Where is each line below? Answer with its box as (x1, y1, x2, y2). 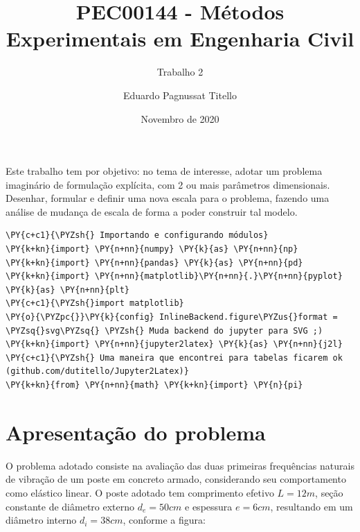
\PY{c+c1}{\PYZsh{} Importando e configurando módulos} (6, 230, 269, 241)
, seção (315, 485, 343, 499)
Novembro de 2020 (141, 111, 219, 126)
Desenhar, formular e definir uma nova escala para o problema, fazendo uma (6, 191, 330, 205)
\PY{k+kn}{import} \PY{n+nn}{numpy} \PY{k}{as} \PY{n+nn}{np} (6, 244, 298, 255)
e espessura (185, 499, 233, 513)
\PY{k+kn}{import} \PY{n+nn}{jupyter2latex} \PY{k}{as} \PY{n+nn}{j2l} (6, 339, 343, 350)
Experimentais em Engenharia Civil (6, 24, 354, 53)
